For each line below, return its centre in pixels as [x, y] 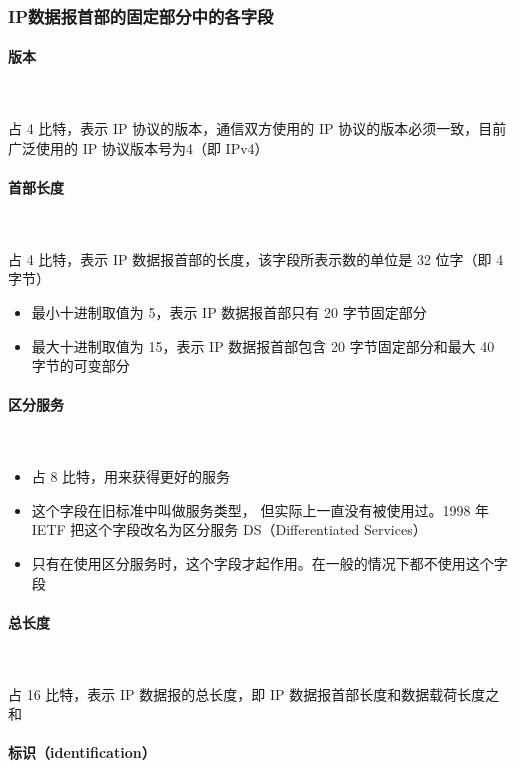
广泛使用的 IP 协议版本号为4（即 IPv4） [138, 147]
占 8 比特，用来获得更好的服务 [131, 476]
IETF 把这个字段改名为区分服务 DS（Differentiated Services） [229, 529]
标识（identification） [82, 752]
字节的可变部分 [80, 365]
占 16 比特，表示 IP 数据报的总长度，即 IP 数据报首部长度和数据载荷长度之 [254, 693]
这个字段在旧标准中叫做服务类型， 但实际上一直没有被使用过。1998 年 [260, 509]
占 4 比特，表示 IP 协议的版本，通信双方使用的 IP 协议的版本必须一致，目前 [257, 128]
